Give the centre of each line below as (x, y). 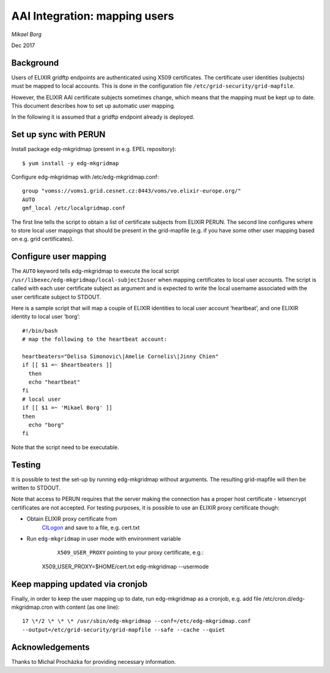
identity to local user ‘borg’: (46, 317)
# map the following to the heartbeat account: (95, 339)
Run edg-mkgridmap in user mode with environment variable (104, 539)
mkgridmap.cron (32, 607)
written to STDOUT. (36, 488)
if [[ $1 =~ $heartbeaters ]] (68, 365)
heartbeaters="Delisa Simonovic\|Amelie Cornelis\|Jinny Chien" (121, 356)
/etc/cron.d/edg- (284, 598)
